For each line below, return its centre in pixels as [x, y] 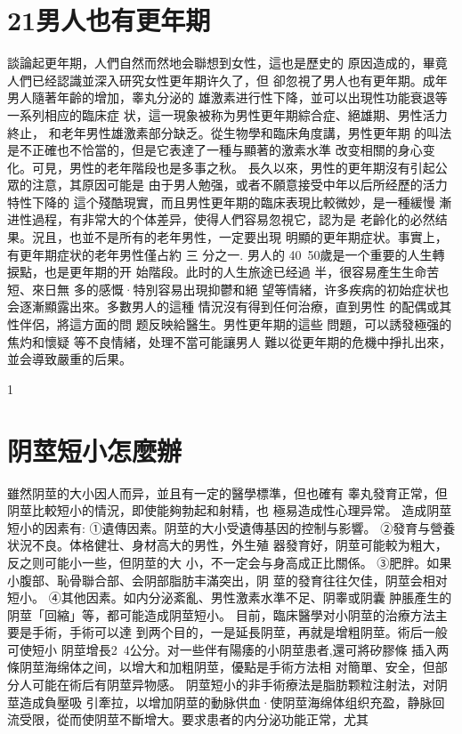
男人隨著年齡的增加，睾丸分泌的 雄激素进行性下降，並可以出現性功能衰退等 [227, 97]
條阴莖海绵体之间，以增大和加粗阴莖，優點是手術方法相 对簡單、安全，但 [221, 667]
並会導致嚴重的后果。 [69, 359]
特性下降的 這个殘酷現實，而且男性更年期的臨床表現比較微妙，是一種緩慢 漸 [230, 202]
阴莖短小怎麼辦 [95, 450]
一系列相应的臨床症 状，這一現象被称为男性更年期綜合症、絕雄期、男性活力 [227, 114]
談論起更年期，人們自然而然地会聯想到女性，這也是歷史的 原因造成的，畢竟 [227, 63]
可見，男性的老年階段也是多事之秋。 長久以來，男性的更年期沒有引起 [233, 167]
